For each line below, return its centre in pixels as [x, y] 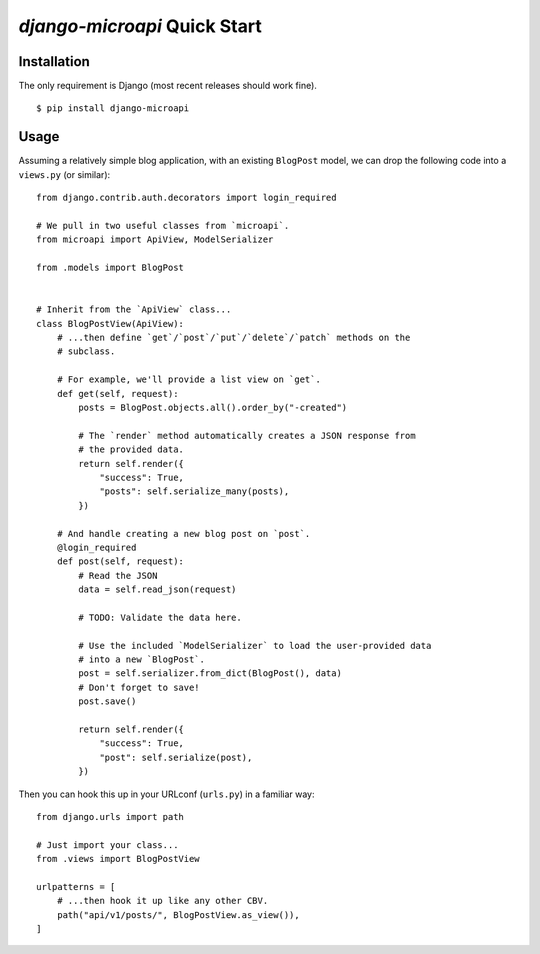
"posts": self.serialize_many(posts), [194, 491]
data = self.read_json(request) [157, 589]
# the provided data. [131, 449]
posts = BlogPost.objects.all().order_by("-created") [213, 407]
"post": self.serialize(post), [176, 757]
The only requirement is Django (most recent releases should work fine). [167, 86]
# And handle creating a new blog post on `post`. [183, 533]
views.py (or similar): [64, 174]
